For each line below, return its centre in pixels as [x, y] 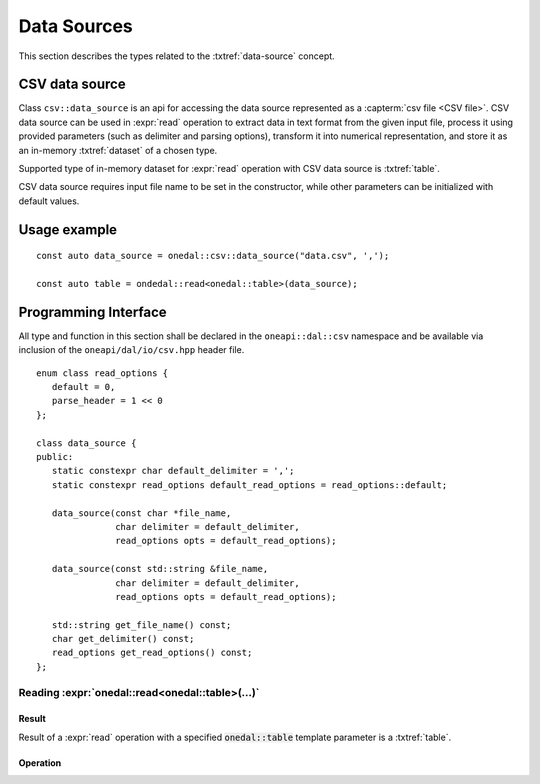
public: [55, 457]
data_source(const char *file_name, [141, 513]
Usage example [68, 229]
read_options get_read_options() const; [152, 653]
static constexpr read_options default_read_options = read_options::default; [249, 484]
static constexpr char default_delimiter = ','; [173, 471]
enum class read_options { [102, 373]
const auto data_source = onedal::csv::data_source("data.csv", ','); [213, 256]
